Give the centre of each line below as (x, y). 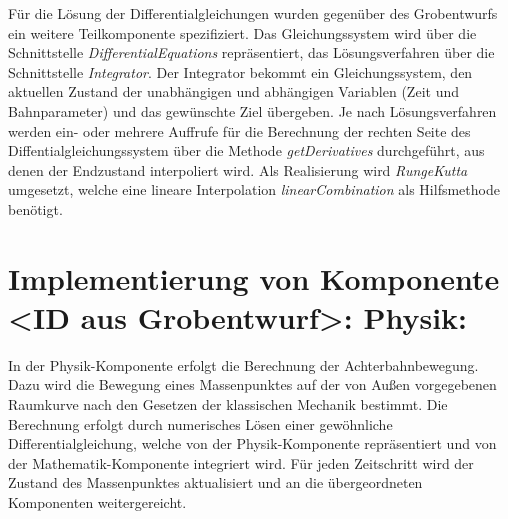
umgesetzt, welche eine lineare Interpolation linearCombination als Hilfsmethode (254, 189)
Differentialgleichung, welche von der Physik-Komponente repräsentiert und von (252, 443)
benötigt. (35, 208)
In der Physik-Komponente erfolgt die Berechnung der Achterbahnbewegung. (243, 364)
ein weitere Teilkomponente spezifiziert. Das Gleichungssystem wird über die (242, 32)
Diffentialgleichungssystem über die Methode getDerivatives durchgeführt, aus (246, 150)
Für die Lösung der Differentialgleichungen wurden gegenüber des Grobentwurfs (253, 13)
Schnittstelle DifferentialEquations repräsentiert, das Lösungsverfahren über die (251, 52)
